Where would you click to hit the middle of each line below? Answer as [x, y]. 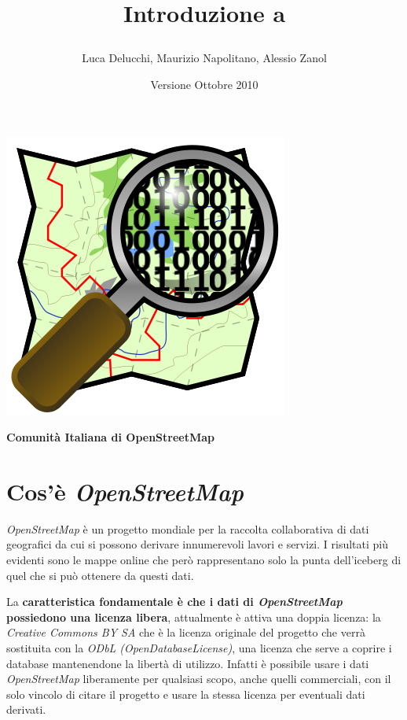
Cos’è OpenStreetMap [125, 491]
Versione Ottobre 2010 [204, 84]
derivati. [26, 709]
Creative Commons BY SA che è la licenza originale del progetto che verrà [186, 632]
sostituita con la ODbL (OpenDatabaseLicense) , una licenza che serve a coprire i [199, 648]
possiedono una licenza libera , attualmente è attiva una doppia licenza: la [194, 617]
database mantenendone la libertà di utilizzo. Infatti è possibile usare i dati [188, 663]
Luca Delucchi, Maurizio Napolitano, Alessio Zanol [204, 58]
